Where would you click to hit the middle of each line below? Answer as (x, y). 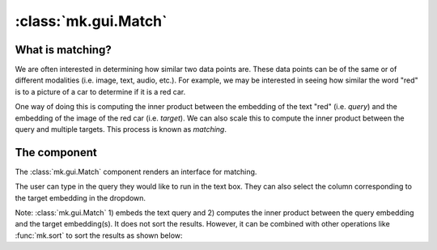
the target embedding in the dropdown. (80, 197)
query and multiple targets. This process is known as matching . (121, 129)
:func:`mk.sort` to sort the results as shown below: (99, 235)
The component (56, 153)
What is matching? (64, 50)
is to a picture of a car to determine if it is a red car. (100, 91)
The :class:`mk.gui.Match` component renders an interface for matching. (136, 172)
